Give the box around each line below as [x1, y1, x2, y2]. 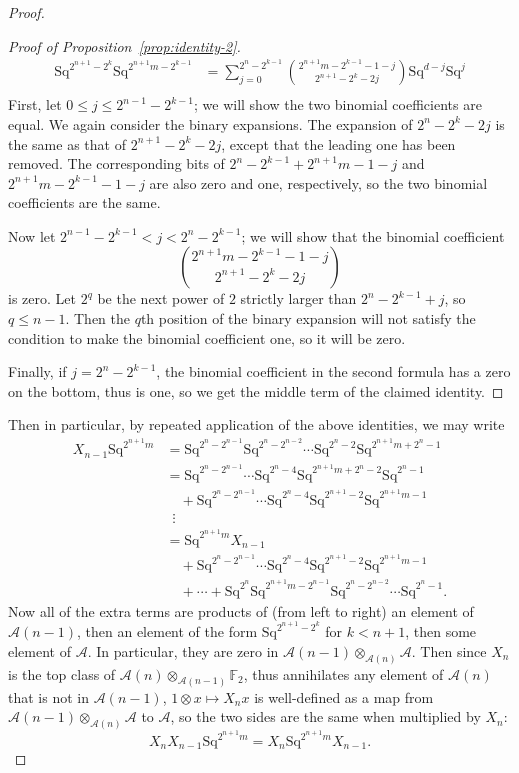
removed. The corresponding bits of [8, 153, 225, 174]
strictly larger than [240, 288, 357, 309]
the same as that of [8, 133, 126, 154]
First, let [8, 94, 62, 115]
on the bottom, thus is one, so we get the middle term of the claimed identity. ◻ [8, 380, 504, 401]
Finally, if [8, 361, 67, 382]
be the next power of [97, 288, 225, 309]
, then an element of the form [77, 621, 258, 642]
